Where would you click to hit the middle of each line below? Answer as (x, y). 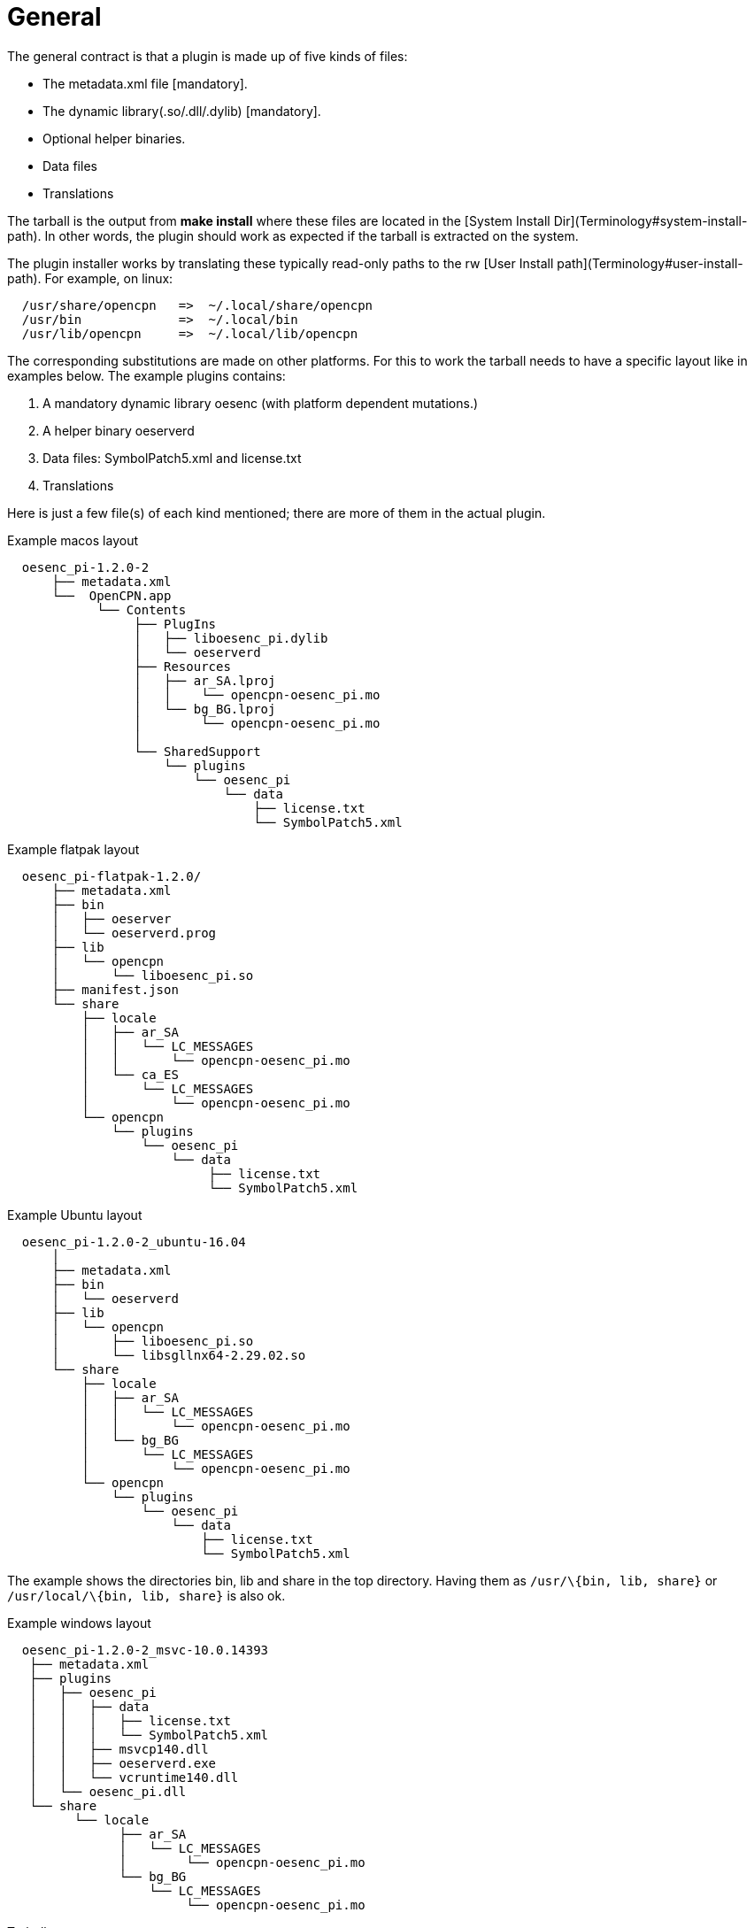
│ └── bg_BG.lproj (205, 709)
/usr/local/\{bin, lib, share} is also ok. (146, 1595)
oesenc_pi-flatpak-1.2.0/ (112, 876)
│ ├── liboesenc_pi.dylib (231, 638)
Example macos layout (73, 540)
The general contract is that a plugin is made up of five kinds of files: (208, 56)
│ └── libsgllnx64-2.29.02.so (179, 1355)
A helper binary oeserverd (119, 430)
